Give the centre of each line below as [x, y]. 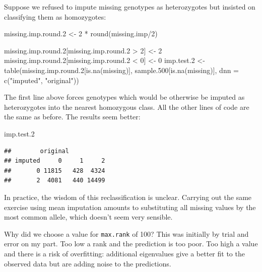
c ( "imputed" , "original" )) [42, 80]
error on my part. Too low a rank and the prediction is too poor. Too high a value [131, 244]
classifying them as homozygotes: [55, 16]
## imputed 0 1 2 [55, 161]
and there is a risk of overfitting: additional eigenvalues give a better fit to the [124, 253]
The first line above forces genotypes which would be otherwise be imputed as [124, 97]
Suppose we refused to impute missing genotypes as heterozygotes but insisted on [130, 7]
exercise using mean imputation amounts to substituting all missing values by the [130, 207]
